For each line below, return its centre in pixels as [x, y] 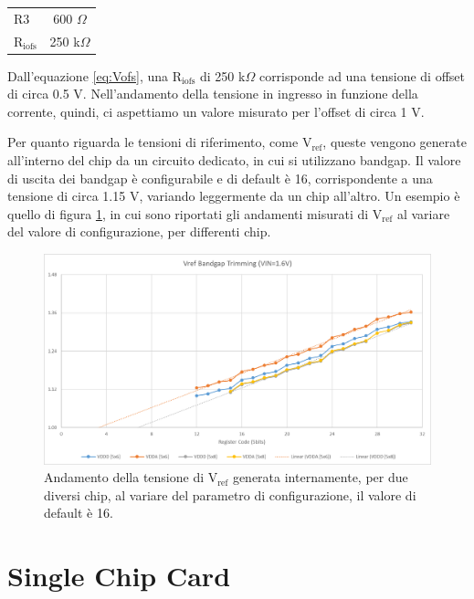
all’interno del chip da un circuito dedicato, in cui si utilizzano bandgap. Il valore [234, 160]
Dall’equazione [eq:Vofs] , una [88, 75]
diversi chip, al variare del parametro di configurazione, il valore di [230, 494]
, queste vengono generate [395, 142]
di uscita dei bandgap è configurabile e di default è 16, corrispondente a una [220, 178]
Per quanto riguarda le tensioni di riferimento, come [153, 142]
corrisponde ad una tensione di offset [362, 75]
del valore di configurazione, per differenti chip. [139, 231]
